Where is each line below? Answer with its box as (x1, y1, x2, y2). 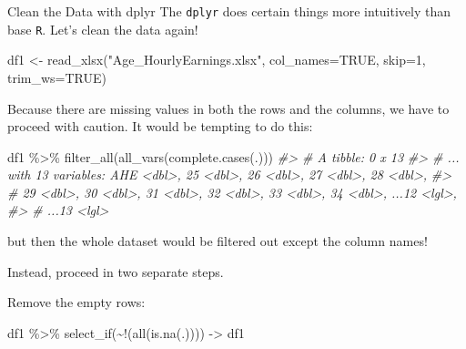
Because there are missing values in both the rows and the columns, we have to (7, 98, 450, 118)
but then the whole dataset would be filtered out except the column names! (7, 231, 428, 251)
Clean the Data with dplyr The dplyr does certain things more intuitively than (7, 2, 451, 20)
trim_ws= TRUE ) (7, 67, 107, 87)
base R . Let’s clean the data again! (7, 19, 198, 38)
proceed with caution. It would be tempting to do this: (7, 117, 313, 136)
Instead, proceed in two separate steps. (7, 262, 224, 281)
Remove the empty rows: (7, 293, 146, 312)
